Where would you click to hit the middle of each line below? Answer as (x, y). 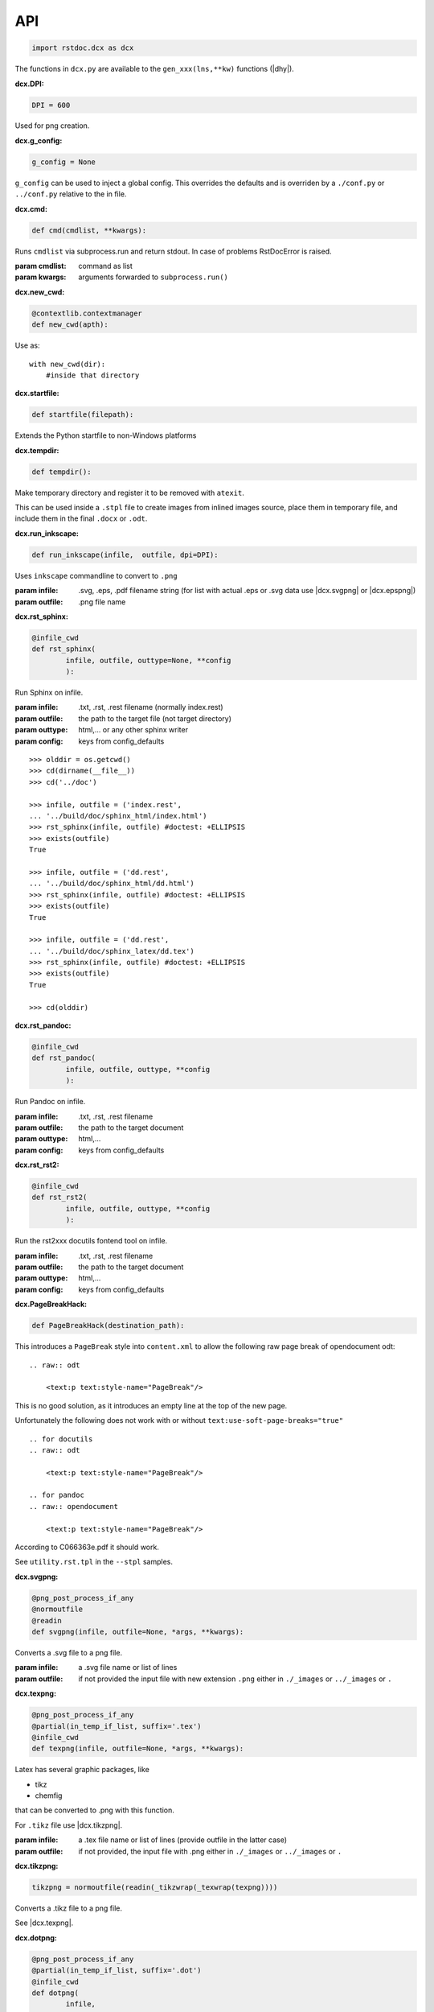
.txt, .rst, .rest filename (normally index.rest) (151, 707)
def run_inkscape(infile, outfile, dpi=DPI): (125, 555)
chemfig (49, 1796)
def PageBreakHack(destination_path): (108, 1326)
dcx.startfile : (37, 394)
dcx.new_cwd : (40, 292)
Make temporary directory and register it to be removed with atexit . (130, 493)
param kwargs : (41, 277)
